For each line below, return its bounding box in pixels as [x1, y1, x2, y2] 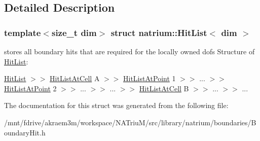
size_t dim [51, 26, 97, 39]
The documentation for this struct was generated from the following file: [4, 100, 229, 111]
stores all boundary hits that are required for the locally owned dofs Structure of [4, 46, 255, 56]
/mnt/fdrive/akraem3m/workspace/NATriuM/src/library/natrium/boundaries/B [4, 117, 256, 127]
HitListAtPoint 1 [123, 73, 176, 84]
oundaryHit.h [4, 127, 46, 137]
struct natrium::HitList [110, 26, 207, 39]
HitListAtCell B [139, 83, 189, 93]
